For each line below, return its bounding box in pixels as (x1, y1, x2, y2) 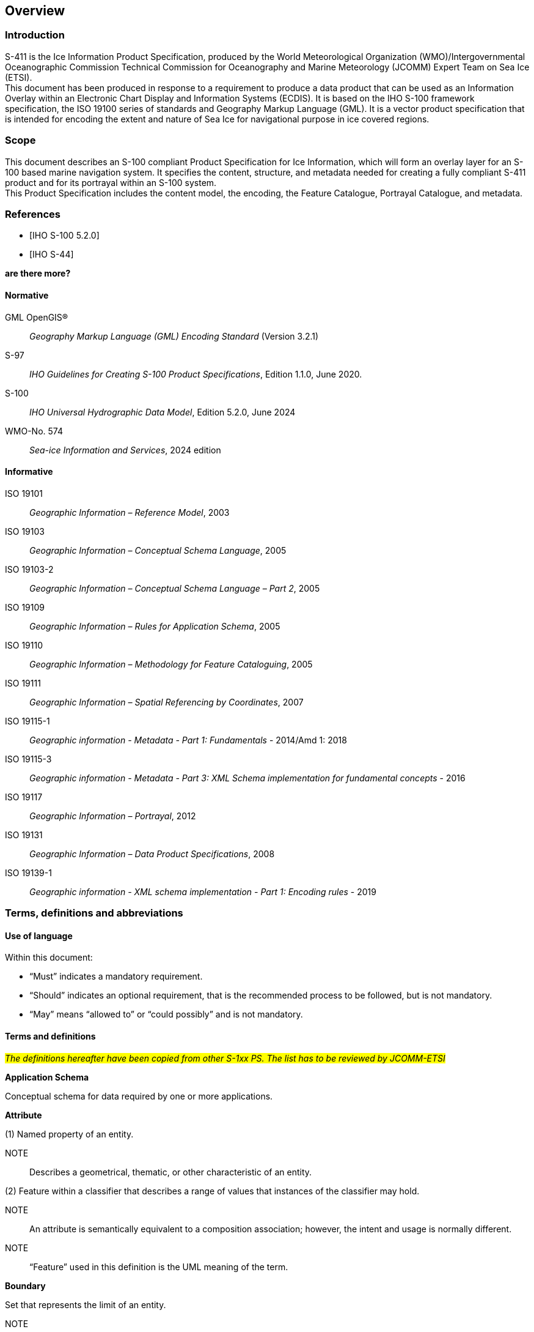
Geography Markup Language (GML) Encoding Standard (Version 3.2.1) (29, 330, 319, 341)
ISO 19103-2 (5, 564, 54, 575)
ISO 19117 (5, 791, 43, 802)
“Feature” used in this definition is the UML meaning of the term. (29, 1261, 288, 1272)
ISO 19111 (5, 677, 41, 688)
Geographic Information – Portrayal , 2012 (29, 810, 196, 821)
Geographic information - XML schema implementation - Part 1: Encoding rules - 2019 (29, 886, 376, 897)
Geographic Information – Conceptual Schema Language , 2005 (29, 545, 287, 556)
